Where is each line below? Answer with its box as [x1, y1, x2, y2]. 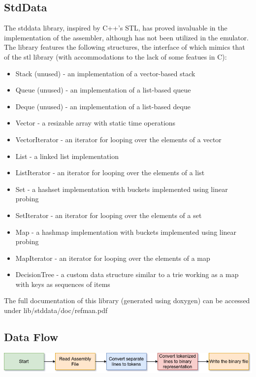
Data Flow [4, 329, 59, 345]
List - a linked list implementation [15, 151, 119, 161]
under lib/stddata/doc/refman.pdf [4, 305, 108, 315]
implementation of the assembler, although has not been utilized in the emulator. [4, 32, 249, 42]
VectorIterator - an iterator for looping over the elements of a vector [15, 134, 222, 144]
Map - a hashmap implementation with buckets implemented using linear [15, 226, 237, 237]
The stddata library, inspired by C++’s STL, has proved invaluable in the [4, 23, 227, 33]
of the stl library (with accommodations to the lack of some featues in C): [4, 51, 227, 62]
